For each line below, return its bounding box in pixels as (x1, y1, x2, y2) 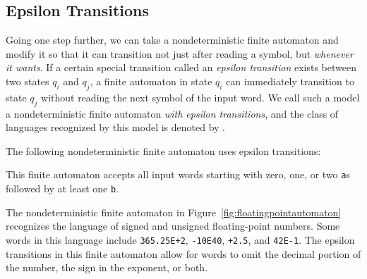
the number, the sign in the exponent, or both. (6, 260, 208, 275)
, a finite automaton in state (90, 73, 212, 88)
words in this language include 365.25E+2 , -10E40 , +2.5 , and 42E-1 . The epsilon (6, 232, 355, 247)
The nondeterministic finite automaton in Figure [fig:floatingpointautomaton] (6, 204, 342, 219)
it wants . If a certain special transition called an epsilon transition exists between (6, 60, 356, 75)
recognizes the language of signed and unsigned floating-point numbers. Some (6, 218, 340, 233)
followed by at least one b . (6, 181, 119, 196)
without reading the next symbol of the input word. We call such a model (41, 89, 360, 104)
